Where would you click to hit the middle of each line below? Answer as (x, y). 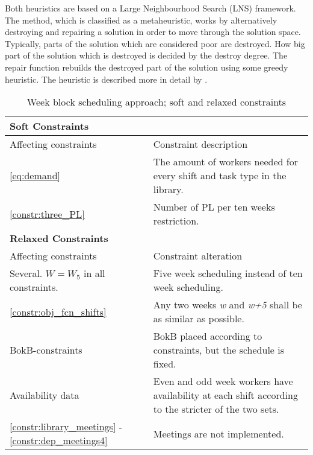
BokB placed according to (208, 336)
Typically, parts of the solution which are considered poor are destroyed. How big (155, 43)
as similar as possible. (199, 319)
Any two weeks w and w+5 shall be (228, 305)
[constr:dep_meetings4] (59, 441)
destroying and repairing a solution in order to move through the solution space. (153, 32)
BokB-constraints (46, 350)
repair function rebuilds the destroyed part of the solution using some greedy (147, 67)
